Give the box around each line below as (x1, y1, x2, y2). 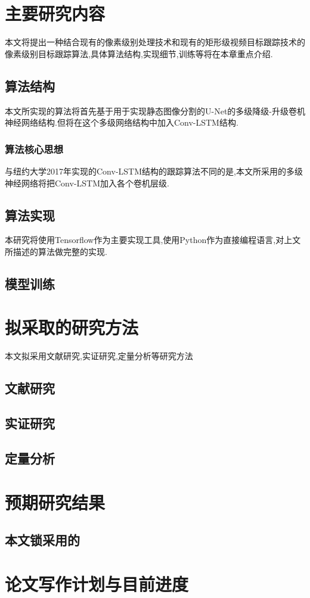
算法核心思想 (5, 141, 64, 156)
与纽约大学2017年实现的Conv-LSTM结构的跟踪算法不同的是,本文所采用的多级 (5, 164, 303, 177)
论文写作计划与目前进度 (5, 571, 189, 596)
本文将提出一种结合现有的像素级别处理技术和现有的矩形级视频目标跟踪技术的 (5, 36, 305, 48)
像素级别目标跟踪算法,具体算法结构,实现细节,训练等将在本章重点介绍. (5, 47, 273, 60)
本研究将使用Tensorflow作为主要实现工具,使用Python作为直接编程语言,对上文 (5, 233, 301, 246)
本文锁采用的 (5, 531, 80, 549)
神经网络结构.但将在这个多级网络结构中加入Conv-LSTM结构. (5, 116, 238, 129)
